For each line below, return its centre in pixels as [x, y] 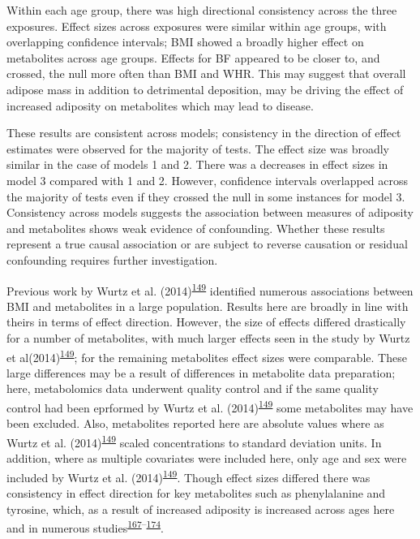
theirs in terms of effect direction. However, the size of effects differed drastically [206, 322]
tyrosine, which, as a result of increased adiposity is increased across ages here [201, 509]
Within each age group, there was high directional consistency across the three [202, 10]
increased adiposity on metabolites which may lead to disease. [160, 105]
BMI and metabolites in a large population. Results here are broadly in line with [208, 306]
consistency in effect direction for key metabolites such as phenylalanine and [196, 492]
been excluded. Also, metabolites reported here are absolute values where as [195, 423]
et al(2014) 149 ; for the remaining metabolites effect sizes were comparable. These [207, 356]
